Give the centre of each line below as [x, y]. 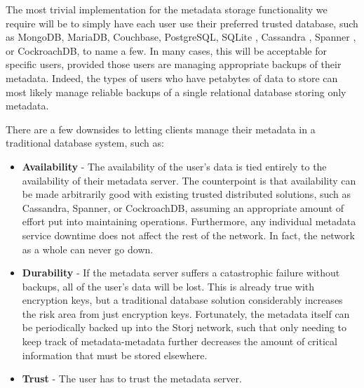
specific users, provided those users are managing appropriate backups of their [174, 64]
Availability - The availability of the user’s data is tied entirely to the [174, 166]
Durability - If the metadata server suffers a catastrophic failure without [181, 273]
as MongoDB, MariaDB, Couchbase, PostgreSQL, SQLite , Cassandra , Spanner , [181, 37]
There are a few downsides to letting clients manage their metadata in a [161, 129]
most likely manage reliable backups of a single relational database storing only [176, 92]
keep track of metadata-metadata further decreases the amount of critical [180, 341]
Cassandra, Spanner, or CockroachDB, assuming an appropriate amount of [183, 207]
